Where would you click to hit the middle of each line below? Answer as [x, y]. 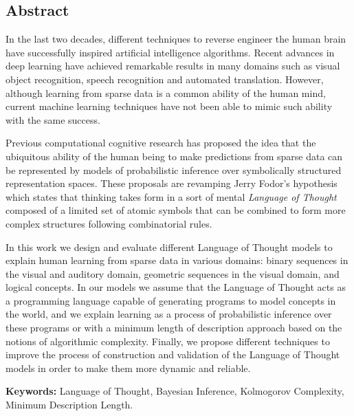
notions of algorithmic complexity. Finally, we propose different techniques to [168, 341]
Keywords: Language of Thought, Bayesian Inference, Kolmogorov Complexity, [175, 391]
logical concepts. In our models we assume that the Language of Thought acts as [176, 287]
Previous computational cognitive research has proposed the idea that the [161, 143]
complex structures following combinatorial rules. [109, 223]
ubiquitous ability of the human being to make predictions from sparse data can [174, 156]
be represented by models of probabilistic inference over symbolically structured [174, 169]
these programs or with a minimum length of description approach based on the [174, 328]
